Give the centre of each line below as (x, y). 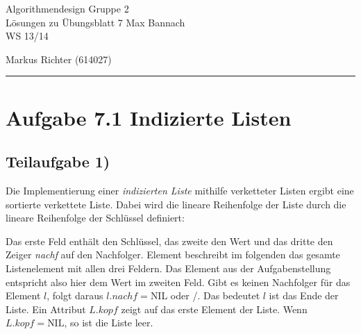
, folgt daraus (75, 295)
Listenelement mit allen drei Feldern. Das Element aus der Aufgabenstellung (168, 268)
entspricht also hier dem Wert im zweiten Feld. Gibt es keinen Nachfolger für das (178, 282)
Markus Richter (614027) (59, 59)
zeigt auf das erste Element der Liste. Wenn (214, 309)
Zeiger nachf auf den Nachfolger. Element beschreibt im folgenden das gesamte (173, 254)
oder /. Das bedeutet (215, 295)
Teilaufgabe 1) (58, 161)
